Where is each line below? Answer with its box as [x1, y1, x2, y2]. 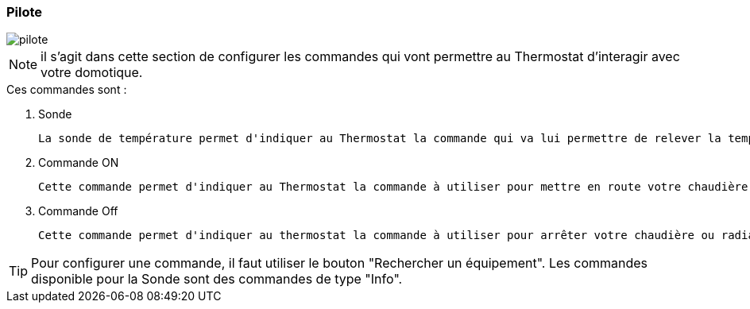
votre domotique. [41, 64, 143, 81]
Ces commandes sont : [6, 83, 127, 97]
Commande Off [38, 204, 118, 218]
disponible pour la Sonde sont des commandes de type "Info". [31, 271, 403, 288]
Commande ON [38, 156, 119, 170]
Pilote [6, 4, 43, 20]
